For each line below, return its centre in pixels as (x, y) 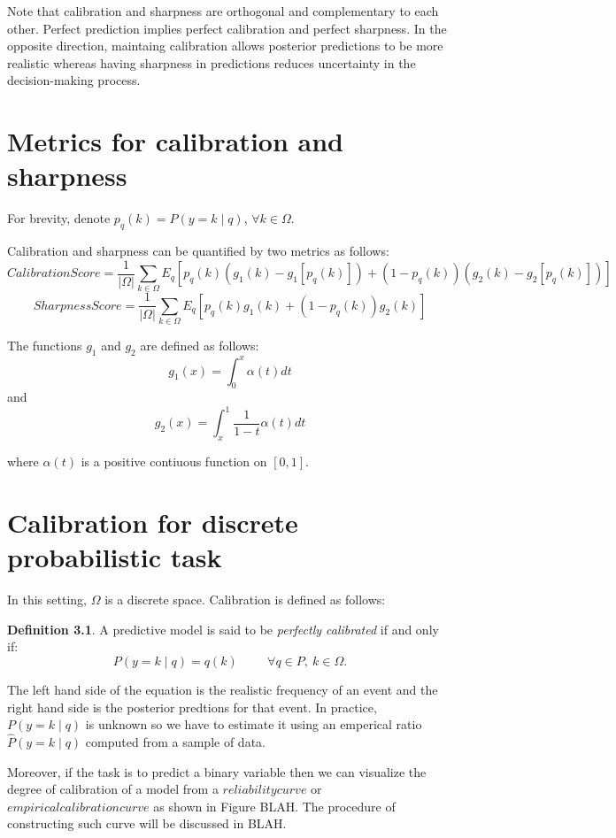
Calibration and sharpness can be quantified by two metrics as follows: (198, 251)
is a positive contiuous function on (174, 461)
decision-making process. (74, 80)
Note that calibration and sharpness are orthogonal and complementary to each (223, 11)
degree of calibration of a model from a (113, 789)
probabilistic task (115, 557)
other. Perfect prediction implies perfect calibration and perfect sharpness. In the (227, 28)
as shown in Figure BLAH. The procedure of (274, 806)
